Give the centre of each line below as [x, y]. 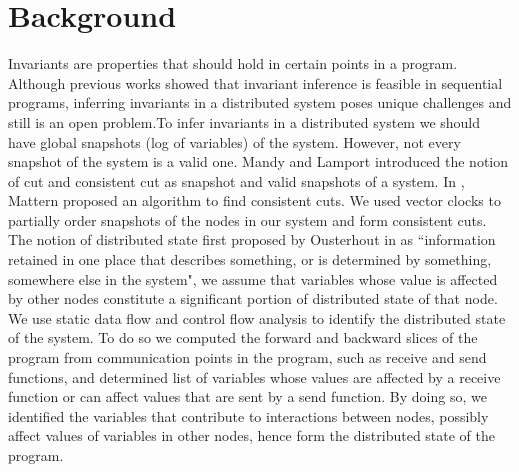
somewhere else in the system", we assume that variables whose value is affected [253, 278]
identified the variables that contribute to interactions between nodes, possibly [248, 415]
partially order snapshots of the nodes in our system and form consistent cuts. [247, 219]
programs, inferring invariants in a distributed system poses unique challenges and [260, 102]
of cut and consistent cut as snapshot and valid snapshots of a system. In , [236, 180]
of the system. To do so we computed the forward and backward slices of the [243, 337]
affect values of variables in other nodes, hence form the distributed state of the [252, 435]
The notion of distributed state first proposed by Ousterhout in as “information [252, 239]
